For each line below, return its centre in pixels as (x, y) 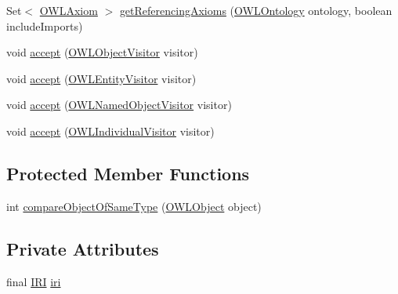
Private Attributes (83, 248)
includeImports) (45, 25)
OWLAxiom (69, 10)
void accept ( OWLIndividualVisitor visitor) (110, 131)
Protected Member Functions (128, 173)
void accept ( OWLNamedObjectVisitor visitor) (119, 105)
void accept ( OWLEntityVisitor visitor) (101, 78)
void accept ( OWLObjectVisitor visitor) (102, 52)
